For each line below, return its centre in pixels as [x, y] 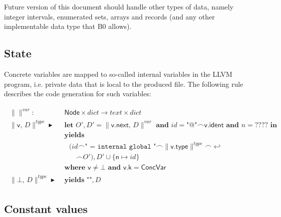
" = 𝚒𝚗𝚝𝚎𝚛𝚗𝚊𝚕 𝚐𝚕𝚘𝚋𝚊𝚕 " [120, 147]
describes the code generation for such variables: [78, 94]
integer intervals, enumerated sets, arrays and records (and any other [110, 16]
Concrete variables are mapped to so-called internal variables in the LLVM [118, 74]
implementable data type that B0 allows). [68, 26]
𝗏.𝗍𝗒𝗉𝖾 [179, 147]
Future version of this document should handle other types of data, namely [119, 6]
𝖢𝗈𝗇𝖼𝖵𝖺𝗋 [153, 168]
